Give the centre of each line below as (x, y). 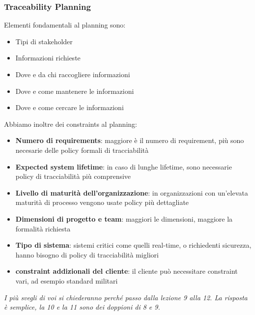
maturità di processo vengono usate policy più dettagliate (102, 202)
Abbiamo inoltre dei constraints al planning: (71, 124)
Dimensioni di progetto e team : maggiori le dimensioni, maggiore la (124, 218)
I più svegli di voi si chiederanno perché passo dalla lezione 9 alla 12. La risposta (126, 297)
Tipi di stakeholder (44, 41)
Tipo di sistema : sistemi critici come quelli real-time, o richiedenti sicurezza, (133, 245)
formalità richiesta (43, 228)
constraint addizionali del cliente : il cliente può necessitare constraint (127, 271)
